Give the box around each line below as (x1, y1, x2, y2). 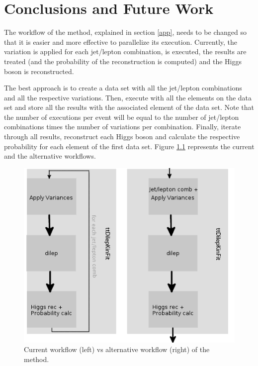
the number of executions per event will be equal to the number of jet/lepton (4, 111, 239, 122)
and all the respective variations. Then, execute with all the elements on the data (4, 92, 252, 102)
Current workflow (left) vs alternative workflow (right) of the (24, 344, 210, 355)
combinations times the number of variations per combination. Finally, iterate (4, 121, 241, 132)
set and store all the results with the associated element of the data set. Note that (4, 102, 254, 112)
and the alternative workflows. (4, 151, 96, 161)
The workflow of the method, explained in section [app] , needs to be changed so (4, 27, 247, 37)
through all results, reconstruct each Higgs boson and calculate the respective (4, 131, 240, 142)
